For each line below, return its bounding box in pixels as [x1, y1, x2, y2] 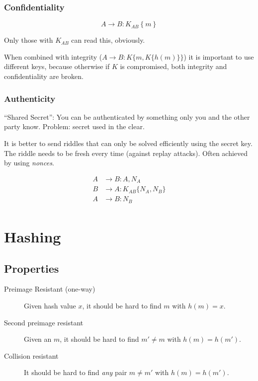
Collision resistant [4, 350, 59, 361]
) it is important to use [183, 51, 254, 62]
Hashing [4, 227, 61, 246]
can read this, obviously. [71, 35, 145, 45]
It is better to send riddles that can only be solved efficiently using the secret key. [4, 138, 253, 148]
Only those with [4, 35, 53, 45]
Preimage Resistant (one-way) [4, 284, 95, 294]
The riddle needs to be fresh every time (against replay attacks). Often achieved [4, 148, 248, 158]
